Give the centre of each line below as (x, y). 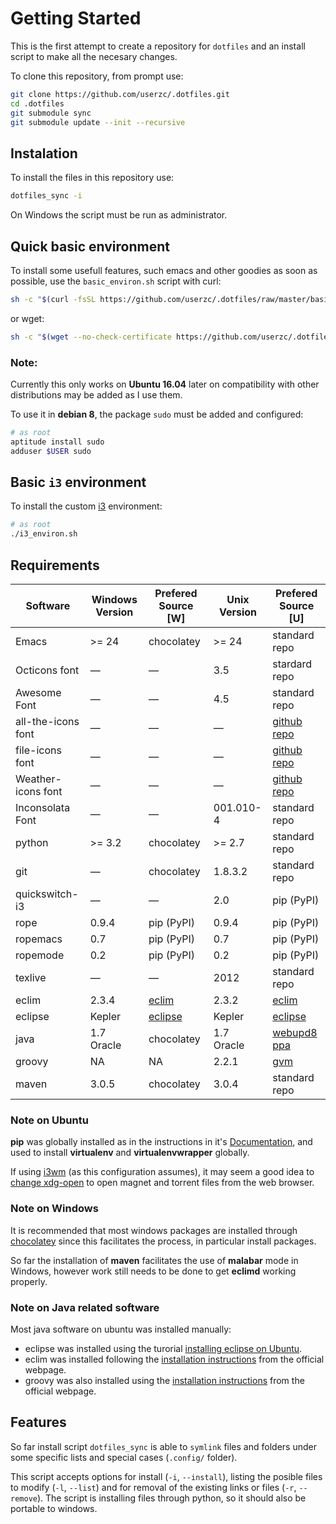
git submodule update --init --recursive (98, 122)
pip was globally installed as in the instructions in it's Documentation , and (161, 1142)
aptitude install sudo (57, 442)
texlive (31, 977)
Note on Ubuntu (49, 1120)
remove (24, 1498)
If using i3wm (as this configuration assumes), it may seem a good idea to (162, 1172)
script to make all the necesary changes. (94, 56)
